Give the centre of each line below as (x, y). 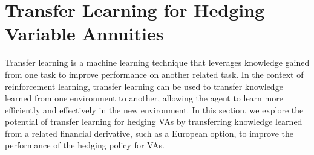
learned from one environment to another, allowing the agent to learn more (144, 98)
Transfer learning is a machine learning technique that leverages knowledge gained (157, 62)
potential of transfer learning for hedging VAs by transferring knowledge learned (154, 122)
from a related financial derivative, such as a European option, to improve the (149, 133)
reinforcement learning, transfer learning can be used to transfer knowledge (144, 86)
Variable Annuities (84, 33)
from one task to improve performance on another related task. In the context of (154, 74)
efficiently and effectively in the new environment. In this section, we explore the (154, 109)
